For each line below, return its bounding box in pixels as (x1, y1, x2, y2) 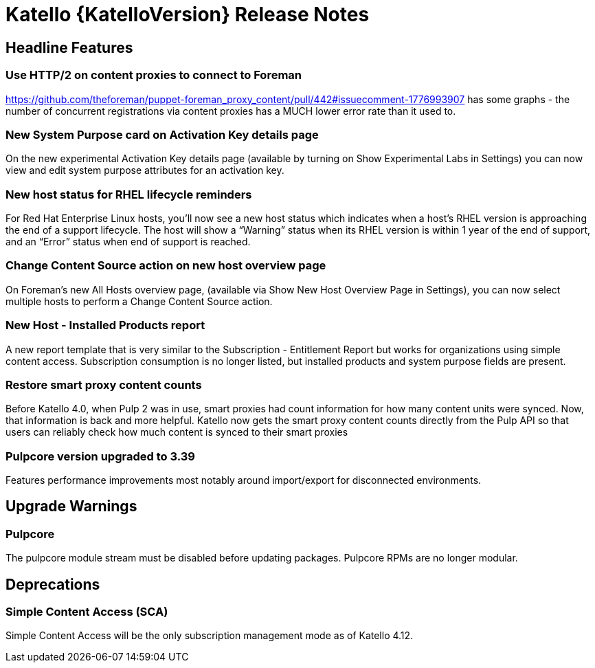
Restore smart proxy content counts (5, 377, 202, 392)
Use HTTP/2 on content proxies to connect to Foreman (5, 68, 302, 82)
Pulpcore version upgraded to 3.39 (5, 449, 195, 463)
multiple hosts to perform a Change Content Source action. (5, 295, 273, 307)
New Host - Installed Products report (5, 318, 205, 333)
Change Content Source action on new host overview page (5, 258, 326, 273)
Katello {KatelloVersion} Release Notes (5, 3, 370, 26)
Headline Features (5, 38, 133, 56)
